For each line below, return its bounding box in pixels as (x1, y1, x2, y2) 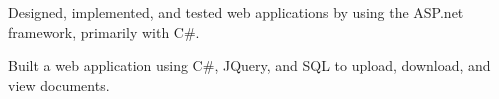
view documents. (8, 74, 110, 95)
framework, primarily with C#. (8, 21, 200, 42)
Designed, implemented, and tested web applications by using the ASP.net (8, 2, 464, 22)
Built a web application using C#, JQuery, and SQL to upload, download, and (8, 55, 491, 76)
